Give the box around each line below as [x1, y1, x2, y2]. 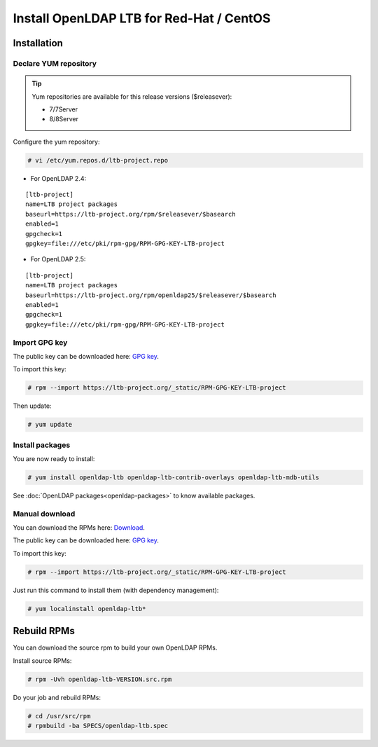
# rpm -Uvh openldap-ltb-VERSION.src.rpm [27, 675, 172, 683]
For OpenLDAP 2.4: [30, 174, 87, 182]
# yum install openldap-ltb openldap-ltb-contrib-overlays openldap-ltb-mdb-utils [27, 473, 320, 481]
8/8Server [49, 115, 79, 123]
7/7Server [49, 105, 78, 114]
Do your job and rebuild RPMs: [13, 693, 101, 701]
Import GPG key [13, 337, 68, 347]
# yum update [27, 420, 73, 429]
